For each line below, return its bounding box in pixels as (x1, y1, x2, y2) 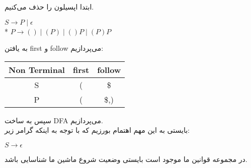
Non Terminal (9, 63, 65, 75)
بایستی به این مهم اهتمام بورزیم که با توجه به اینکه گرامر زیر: (5, 125, 190, 135)
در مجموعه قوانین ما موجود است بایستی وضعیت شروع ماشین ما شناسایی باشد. (5, 153, 247, 164)
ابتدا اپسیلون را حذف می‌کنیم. (5, 2, 94, 12)
